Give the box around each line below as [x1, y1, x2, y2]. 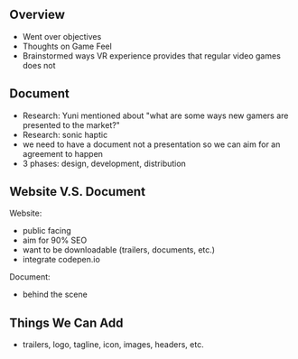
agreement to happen [22, 148, 104, 159]
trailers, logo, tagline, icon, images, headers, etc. [22, 339, 205, 350]
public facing [22, 226, 72, 236]
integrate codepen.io [22, 254, 101, 265]
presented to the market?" [22, 119, 120, 130]
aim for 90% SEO [22, 235, 88, 246]
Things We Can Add [9, 315, 124, 330]
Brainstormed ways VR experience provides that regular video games [22, 50, 282, 61]
